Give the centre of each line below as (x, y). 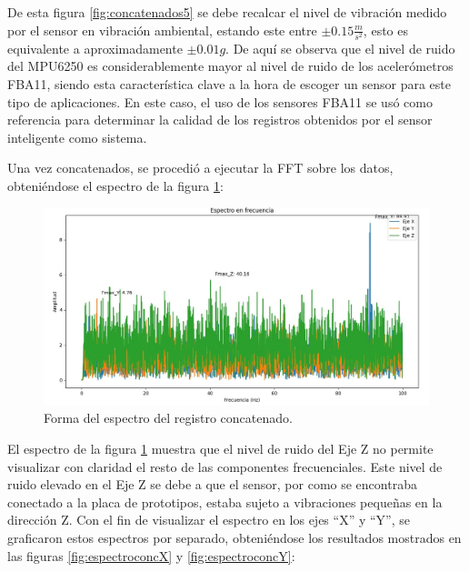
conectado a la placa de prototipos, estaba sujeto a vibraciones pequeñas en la (225, 502)
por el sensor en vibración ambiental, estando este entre (162, 30)
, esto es (385, 30)
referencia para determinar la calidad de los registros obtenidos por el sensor (220, 120)
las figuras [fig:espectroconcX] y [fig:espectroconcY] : (151, 555)
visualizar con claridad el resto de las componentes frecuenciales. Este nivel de (225, 466)
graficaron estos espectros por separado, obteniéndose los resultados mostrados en (234, 538)
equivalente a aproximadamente (95, 48)
